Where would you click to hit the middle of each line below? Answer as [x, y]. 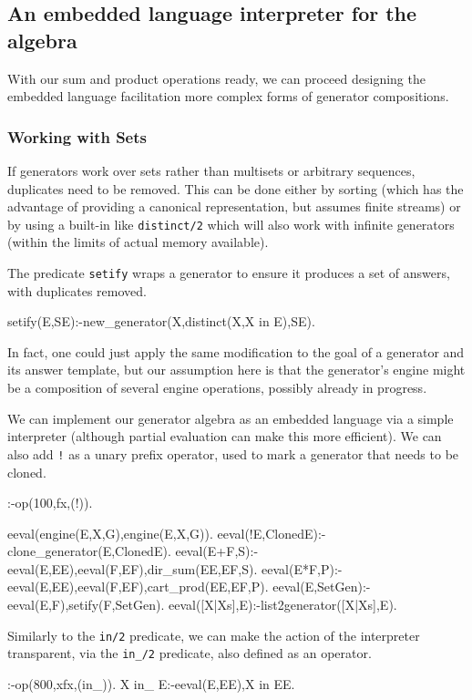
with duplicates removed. [77, 290]
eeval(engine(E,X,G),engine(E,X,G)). [110, 533]
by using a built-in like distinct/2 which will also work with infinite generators [231, 224]
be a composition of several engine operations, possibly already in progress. [217, 388]
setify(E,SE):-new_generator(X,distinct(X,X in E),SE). [161, 321]
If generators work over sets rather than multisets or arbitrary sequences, [211, 170]
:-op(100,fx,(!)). [50, 503]
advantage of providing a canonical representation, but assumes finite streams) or [234, 206]
